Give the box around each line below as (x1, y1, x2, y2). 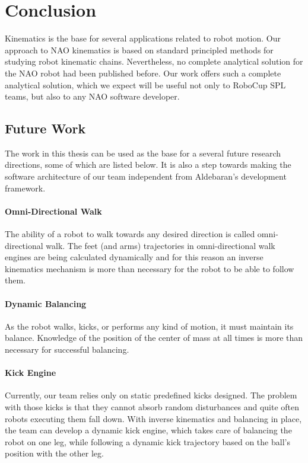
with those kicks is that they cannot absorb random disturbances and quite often (5, 401, 300, 413)
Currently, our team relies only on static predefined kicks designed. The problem (5, 389, 297, 401)
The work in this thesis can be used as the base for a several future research (5, 146, 281, 159)
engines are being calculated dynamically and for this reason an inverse (5, 251, 263, 263)
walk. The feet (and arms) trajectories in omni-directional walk (46, 239, 275, 251)
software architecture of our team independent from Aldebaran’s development (5, 170, 287, 183)
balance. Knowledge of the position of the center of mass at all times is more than (5, 331, 303, 344)
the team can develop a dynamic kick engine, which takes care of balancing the (5, 424, 292, 436)
